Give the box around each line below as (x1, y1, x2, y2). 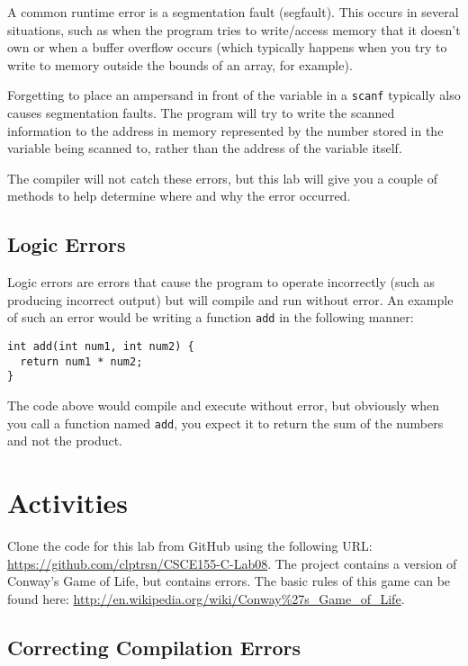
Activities (7, 484, 129, 521)
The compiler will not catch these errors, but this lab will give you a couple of (7, 168, 437, 187)
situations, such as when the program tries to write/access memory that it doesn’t (7, 20, 461, 39)
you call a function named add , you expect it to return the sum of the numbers (7, 413, 444, 432)
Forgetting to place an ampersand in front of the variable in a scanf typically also (7, 85, 461, 104)
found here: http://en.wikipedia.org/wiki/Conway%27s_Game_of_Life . (7, 589, 405, 607)
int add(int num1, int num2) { (7, 340, 194, 354)
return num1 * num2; (20, 355, 143, 368)
